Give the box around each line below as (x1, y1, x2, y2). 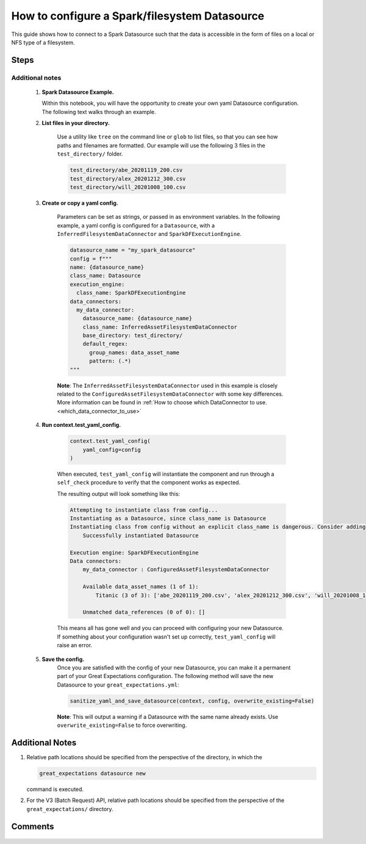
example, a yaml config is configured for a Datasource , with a (57, 221, 215, 229)
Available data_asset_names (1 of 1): (82, 583, 199, 590)
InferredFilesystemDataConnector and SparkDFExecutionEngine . (57, 231, 242, 238)
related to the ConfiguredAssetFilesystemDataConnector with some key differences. (57, 390, 284, 398)
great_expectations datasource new (39, 770, 146, 777)
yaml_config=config (82, 446, 142, 453)
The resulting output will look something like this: (57, 490, 180, 497)
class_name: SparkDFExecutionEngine (76, 290, 186, 296)
